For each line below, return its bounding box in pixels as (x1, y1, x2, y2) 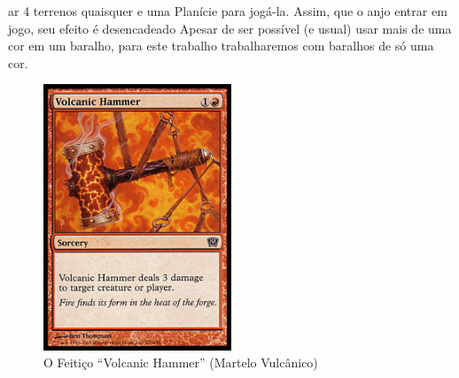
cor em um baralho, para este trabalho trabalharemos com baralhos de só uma (8, 36, 434, 55)
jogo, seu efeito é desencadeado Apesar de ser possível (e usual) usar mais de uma (8, 19, 452, 37)
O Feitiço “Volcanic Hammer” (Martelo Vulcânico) (43, 353, 318, 372)
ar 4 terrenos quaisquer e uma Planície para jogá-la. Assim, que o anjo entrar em (8, 2, 447, 19)
